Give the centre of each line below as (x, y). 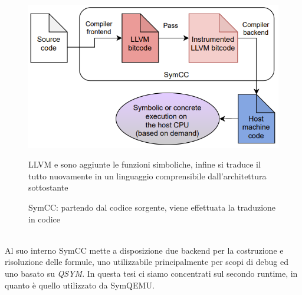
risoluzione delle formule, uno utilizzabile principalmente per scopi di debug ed (147, 262)
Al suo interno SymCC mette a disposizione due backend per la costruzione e (144, 250)
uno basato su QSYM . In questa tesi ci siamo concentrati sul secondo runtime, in (151, 273)
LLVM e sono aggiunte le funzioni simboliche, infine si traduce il (145, 164)
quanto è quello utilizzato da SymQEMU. (80, 285)
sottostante (48, 187)
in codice (45, 219)
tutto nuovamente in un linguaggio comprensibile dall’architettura (147, 176)
